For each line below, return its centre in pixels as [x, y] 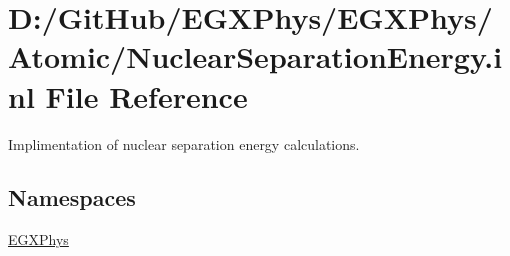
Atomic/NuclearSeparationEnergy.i [255, 56]
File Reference [146, 95]
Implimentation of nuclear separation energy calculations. [184, 143]
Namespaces [72, 197]
